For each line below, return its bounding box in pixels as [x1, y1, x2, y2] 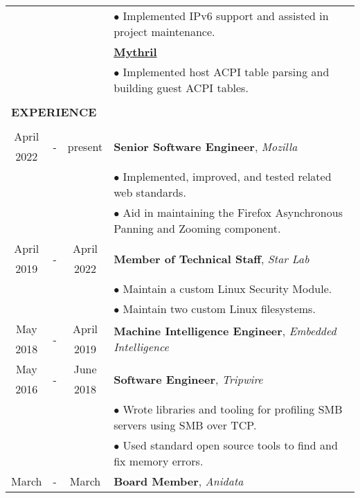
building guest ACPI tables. [114, 80, 249, 96]
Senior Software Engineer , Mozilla [114, 138, 298, 154]
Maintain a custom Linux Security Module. [123, 281, 332, 296]
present [67, 138, 103, 154]
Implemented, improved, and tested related [123, 168, 332, 184]
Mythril [114, 44, 157, 60]
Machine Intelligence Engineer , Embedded [114, 323, 336, 339]
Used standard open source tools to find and [123, 437, 338, 453]
